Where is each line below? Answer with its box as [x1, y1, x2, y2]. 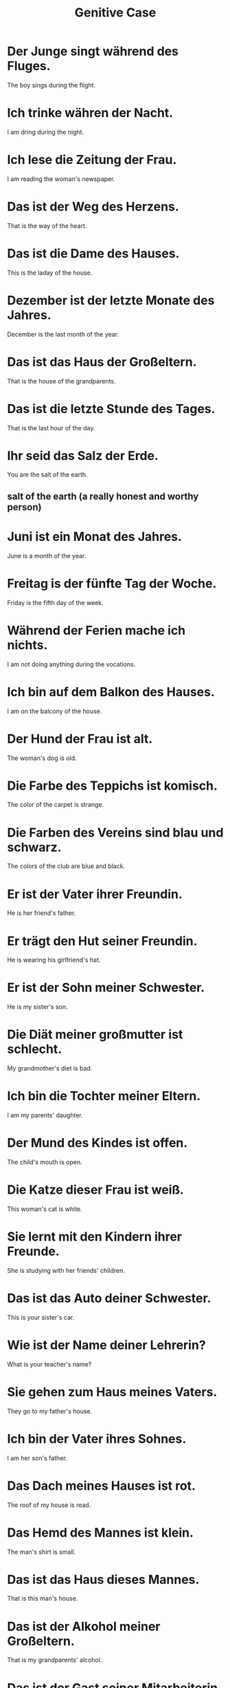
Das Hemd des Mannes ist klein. [7, 1525, 194, 1540]
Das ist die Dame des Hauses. [7, 246, 180, 261]
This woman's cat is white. [7, 1205, 82, 1213]
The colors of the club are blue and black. [7, 862, 126, 870]
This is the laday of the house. [7, 268, 93, 277]
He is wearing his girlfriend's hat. [7, 956, 101, 964]
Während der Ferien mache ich [7, 622, 186, 638]
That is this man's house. [7, 1594, 78, 1603]
